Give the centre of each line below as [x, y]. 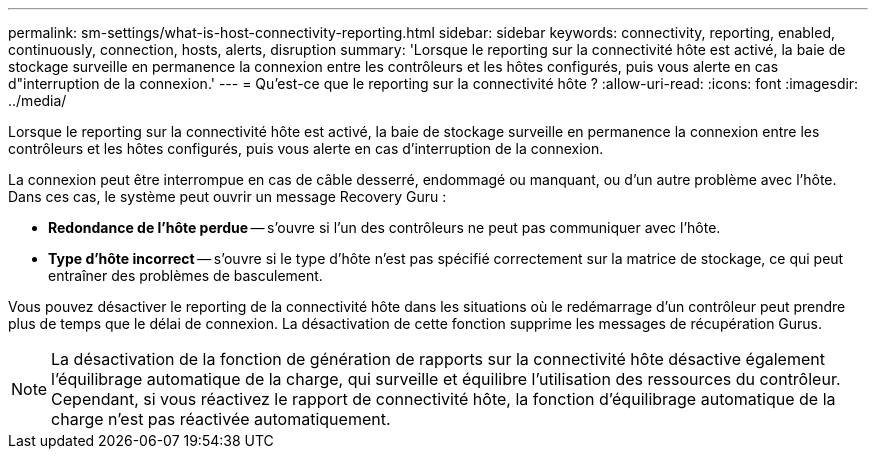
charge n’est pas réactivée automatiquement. [221, 419]
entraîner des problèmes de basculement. [185, 275]
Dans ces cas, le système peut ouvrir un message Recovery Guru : [227, 196]
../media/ [37, 100]
